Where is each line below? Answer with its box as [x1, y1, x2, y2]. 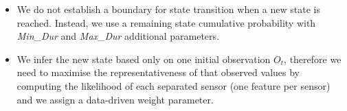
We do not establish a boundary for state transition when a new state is [16, 2, 320, 16]
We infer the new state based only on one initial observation [16, 51, 271, 66]
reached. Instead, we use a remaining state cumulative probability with [16, 15, 316, 29]
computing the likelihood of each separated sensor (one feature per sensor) [16, 78, 331, 92]
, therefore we [284, 51, 342, 66]
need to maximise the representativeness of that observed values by [16, 65, 300, 79]
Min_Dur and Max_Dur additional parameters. [16, 29, 219, 43]
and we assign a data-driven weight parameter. [16, 92, 214, 106]
